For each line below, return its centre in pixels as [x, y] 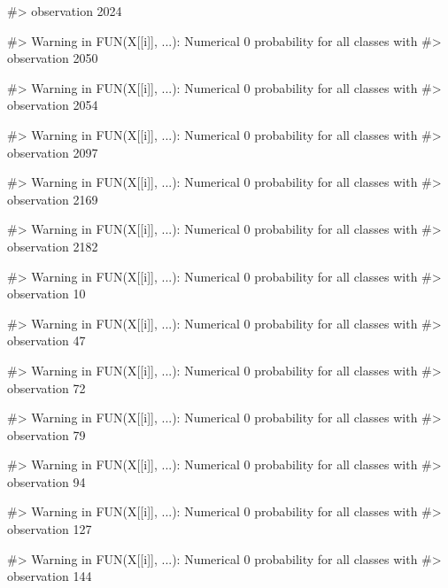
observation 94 [46, 481]
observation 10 [46, 294]
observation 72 [46, 387]
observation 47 [46, 340]
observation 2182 [53, 246]
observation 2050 [53, 58]
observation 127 [50, 529]
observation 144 [50, 576]
